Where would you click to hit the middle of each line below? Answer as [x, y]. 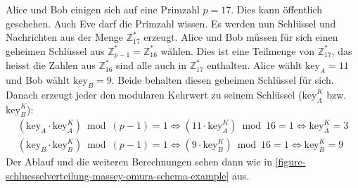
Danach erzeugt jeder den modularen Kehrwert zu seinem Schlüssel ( [154, 94]
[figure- [290, 162]
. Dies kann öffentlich [276, 9]
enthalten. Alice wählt [255, 65]
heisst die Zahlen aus [51, 65]
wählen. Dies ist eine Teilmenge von [238, 50]
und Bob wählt [38, 80]
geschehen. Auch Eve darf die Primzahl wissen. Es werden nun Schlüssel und [171, 23]
